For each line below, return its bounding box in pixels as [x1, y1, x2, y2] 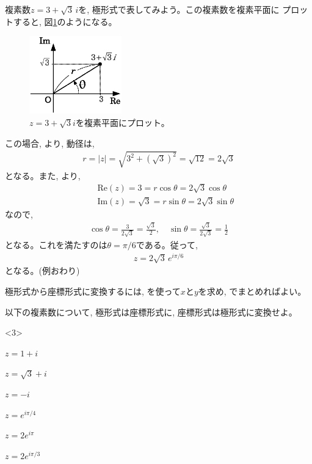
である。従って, [136, 238, 198, 251]
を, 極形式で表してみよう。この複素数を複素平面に [78, 3, 280, 15]
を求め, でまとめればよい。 [198, 285, 307, 298]
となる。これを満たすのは [5, 238, 107, 251]
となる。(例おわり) [5, 264, 80, 277]
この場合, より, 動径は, [5, 136, 95, 149]
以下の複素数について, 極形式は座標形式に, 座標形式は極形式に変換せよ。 [5, 305, 297, 318]
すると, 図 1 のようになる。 [13, 15, 117, 28]
